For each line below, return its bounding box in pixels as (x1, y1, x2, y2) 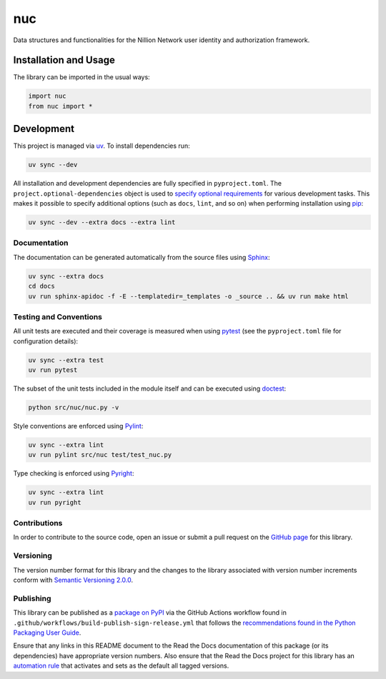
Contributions (13, 518, 63, 528)
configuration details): (13, 336, 79, 346)
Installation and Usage (13, 54, 116, 66)
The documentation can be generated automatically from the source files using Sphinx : (13, 253, 270, 261)
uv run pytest (28, 366, 78, 374)
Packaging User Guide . (13, 628, 81, 637)
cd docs (28, 282, 55, 291)
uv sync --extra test (28, 356, 104, 364)
